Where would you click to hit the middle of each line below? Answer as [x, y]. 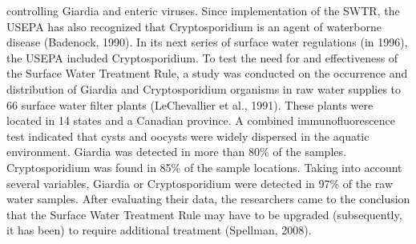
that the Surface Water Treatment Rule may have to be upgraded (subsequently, [204, 214]
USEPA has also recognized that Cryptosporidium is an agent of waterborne [194, 26]
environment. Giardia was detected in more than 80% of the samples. [176, 152]
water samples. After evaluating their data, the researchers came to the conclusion [208, 199]
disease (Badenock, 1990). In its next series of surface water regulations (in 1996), [207, 42]
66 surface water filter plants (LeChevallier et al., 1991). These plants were [190, 104]
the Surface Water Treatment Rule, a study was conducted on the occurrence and [207, 73]
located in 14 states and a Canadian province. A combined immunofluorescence [201, 120]
